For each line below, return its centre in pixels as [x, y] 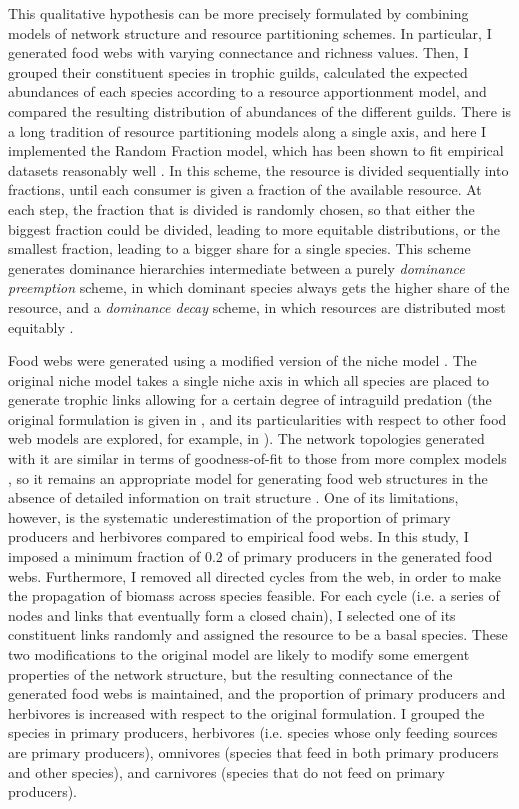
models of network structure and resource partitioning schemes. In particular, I [250, 32]
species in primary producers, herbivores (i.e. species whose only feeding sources [253, 732]
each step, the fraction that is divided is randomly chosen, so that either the [241, 208]
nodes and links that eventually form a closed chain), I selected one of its [232, 614]
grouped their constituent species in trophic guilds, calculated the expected [238, 71]
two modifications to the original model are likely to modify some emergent [239, 654]
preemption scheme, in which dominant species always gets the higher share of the [259, 287]
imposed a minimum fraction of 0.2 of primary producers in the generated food [250, 556]
